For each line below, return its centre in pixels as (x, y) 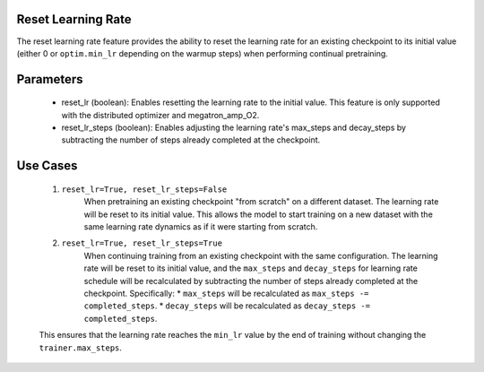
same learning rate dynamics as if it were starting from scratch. (201, 227)
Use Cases (47, 166)
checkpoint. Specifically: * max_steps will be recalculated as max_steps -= (226, 294)
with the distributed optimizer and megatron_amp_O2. (160, 115)
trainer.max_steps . (81, 347)
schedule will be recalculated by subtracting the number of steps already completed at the (251, 281)
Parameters (50, 79)
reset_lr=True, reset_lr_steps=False (144, 189)
